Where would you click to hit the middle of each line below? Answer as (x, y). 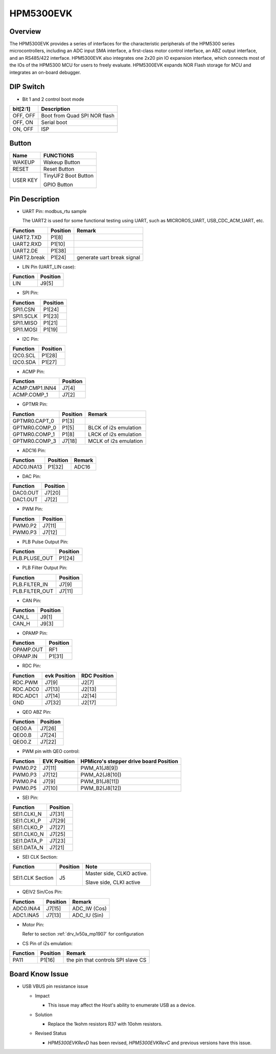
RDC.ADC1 (25, 696)
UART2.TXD (27, 237)
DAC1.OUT (25, 500)
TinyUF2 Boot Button (69, 176)
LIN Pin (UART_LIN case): (49, 267)
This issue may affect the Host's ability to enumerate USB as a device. (122, 1005)
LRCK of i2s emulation (115, 434)
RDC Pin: (31, 666)
